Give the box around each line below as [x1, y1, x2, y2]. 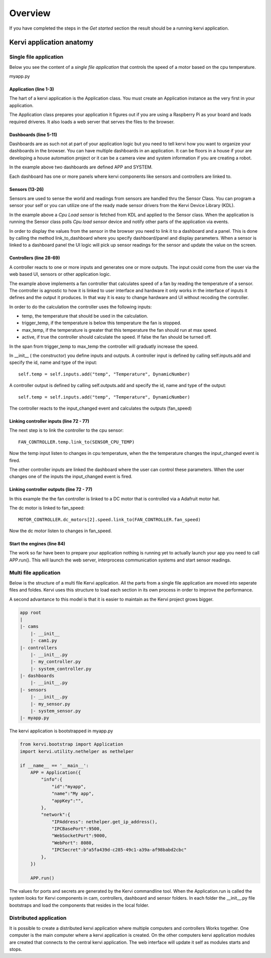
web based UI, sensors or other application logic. [9, 271, 111, 277]
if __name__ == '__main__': [20, 762, 89, 769]
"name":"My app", [51, 791, 94, 797]
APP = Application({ [30, 770, 81, 775]
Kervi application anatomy [9, 38, 94, 47]
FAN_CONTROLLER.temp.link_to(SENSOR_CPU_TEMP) [18, 439, 135, 445]
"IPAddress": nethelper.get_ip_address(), [51, 819, 158, 824]
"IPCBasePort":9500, [51, 826, 102, 832]
